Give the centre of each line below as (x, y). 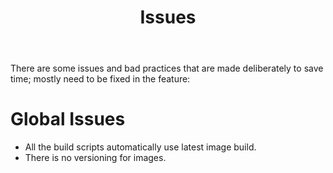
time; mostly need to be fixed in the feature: (100, 79)
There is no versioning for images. (95, 158)
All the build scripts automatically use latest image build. (140, 147)
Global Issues (68, 119)
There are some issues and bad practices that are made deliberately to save (167, 68)
